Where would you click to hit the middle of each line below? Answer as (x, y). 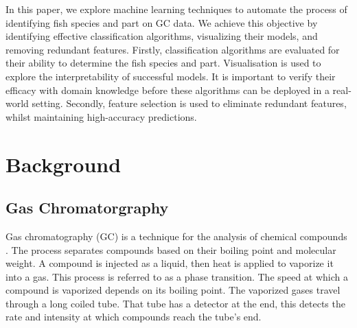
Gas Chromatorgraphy (87, 208)
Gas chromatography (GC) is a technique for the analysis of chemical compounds (176, 236)
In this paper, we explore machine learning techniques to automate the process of (176, 9)
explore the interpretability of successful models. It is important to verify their (171, 76)
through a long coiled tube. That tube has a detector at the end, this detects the (175, 303)
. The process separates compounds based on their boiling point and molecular (171, 249)
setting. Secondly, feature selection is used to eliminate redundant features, (189, 103)
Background (64, 164)
